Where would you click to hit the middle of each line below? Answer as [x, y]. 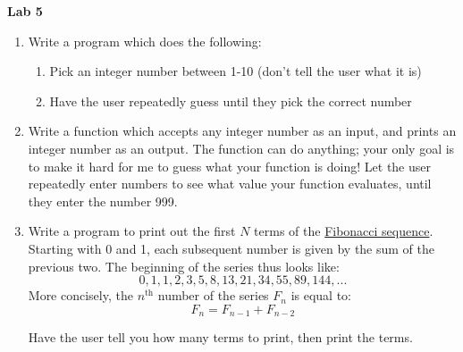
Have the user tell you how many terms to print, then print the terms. [220, 337]
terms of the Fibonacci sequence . [344, 231]
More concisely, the [80, 295]
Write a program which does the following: [145, 41]
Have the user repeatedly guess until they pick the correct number [231, 101]
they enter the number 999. [103, 201]
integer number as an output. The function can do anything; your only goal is [241, 148]
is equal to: [321, 295]
